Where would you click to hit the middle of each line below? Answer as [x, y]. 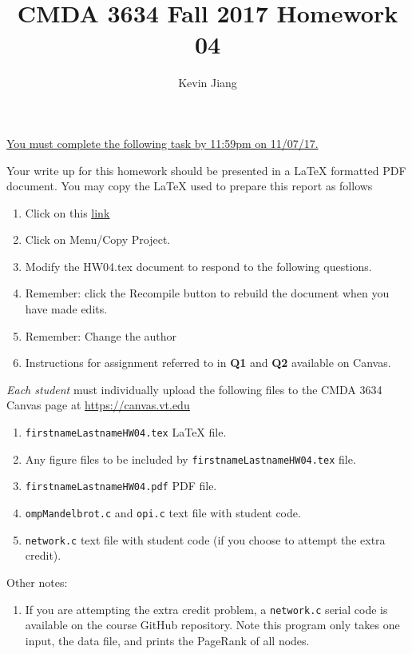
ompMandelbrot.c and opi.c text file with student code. [163, 512]
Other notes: [37, 582]
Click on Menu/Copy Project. [98, 239]
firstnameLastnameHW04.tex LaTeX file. [126, 432]
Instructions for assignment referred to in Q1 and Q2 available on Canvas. [208, 363]
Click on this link [67, 212]
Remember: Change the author [101, 335]
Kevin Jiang [208, 83]
